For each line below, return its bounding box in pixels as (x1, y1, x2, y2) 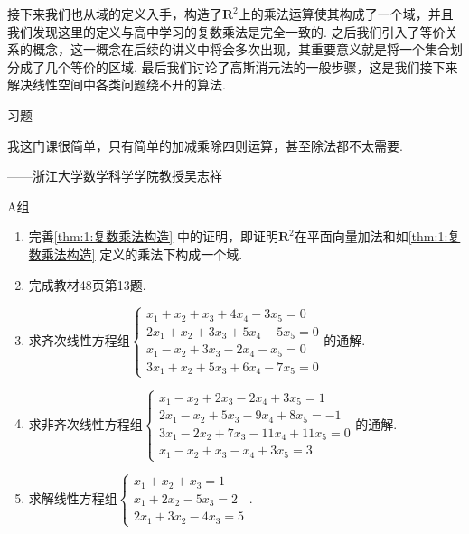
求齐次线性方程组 (28, 330, 130, 349)
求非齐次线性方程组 (28, 414, 143, 433)
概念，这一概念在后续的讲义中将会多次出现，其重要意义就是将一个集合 (32, 40, 450, 59)
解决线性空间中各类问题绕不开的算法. (7, 75, 226, 94)
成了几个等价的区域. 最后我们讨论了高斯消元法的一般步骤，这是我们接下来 (19, 57, 458, 76)
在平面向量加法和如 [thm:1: (294, 227, 448, 246)
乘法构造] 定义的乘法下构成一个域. (41, 244, 243, 263)
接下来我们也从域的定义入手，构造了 (7, 5, 222, 23)
